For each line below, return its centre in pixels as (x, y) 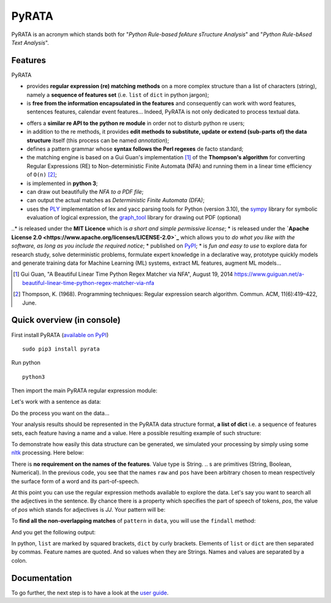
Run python (26, 363)
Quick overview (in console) (66, 320)
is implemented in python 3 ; (62, 183)
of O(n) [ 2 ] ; (42, 175)
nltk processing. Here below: (48, 453)
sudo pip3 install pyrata (61, 349)
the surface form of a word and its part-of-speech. (75, 481)
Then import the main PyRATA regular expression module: (84, 391)
